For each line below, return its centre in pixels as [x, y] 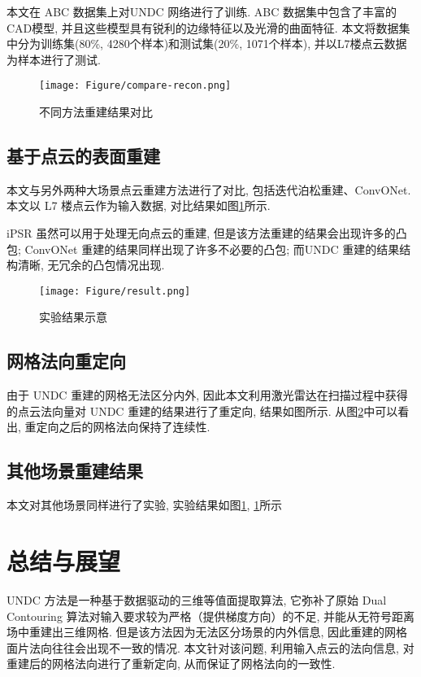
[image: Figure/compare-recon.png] [135, 86]
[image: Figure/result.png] [115, 291]
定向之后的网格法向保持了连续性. [123, 427]
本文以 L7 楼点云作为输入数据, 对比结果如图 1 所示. [139, 205]
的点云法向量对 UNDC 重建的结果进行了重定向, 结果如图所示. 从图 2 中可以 [202, 411]
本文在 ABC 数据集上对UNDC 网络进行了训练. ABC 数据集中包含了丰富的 [202, 11]
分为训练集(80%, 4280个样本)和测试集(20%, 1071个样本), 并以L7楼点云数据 [212, 44]
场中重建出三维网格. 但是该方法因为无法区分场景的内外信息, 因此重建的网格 [207, 632]
